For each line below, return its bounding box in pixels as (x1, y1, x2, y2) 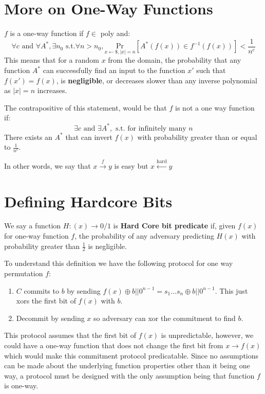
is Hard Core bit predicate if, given (113, 220, 236, 231)
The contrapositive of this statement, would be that (4, 102, 167, 113)
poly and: (100, 28, 130, 39)
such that (196, 65, 226, 76)
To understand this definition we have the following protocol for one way (4, 258, 233, 268)
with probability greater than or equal (137, 131, 257, 142)
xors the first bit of (16, 295, 76, 306)
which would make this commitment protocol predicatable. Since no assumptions (4, 350, 259, 361)
